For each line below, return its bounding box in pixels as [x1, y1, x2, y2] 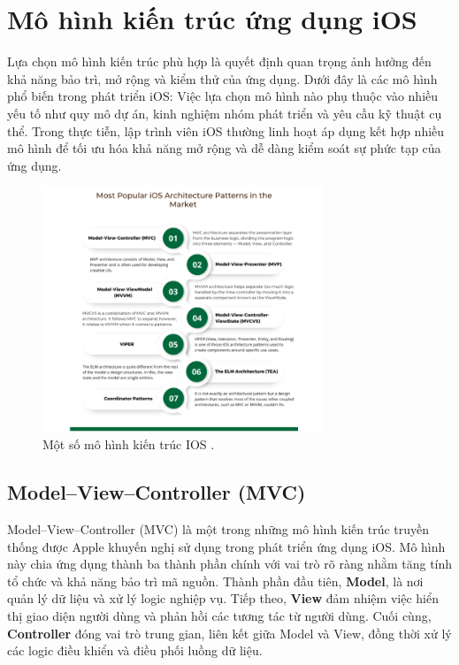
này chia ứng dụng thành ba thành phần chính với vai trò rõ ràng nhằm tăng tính [7, 554, 453, 573]
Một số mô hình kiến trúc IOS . [42, 435, 215, 454]
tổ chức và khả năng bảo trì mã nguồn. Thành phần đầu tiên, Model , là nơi [7, 571, 424, 590]
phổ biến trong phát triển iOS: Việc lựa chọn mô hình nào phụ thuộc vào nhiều [7, 87, 439, 105]
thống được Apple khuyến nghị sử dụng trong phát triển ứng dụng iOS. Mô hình [7, 537, 446, 555]
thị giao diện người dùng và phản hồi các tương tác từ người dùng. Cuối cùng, [7, 606, 432, 624]
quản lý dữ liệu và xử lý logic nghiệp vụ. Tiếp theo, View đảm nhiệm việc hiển [7, 589, 439, 608]
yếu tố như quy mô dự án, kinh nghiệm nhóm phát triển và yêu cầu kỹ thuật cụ [7, 103, 442, 122]
